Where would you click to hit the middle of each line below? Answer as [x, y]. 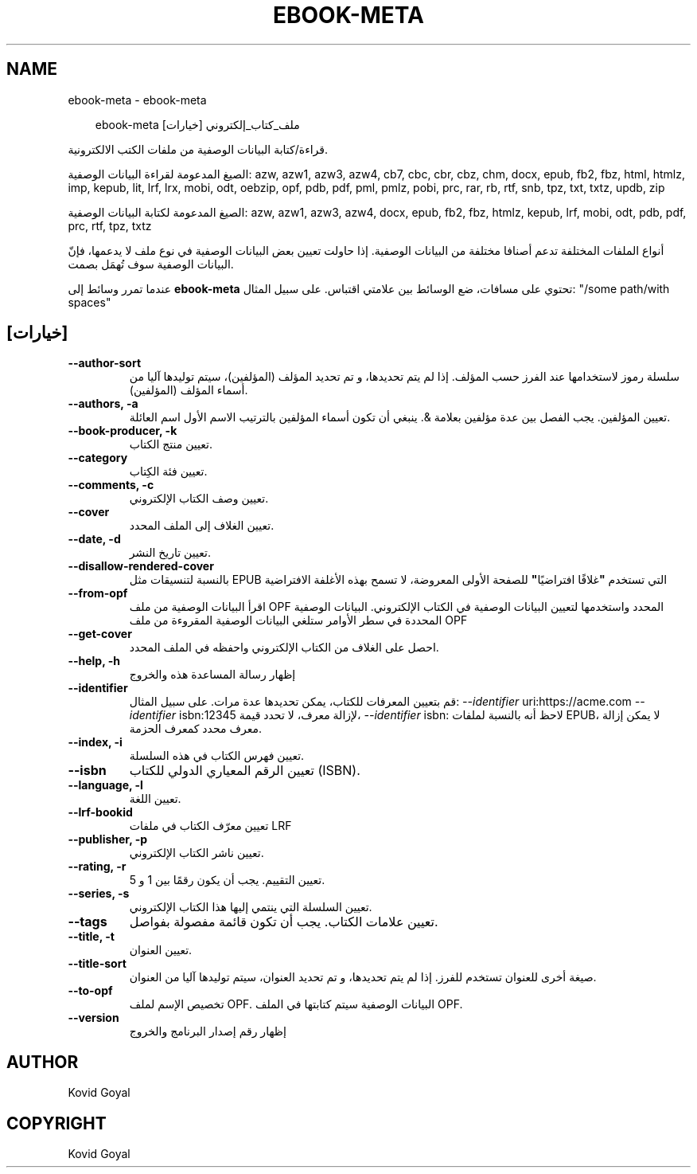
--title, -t [91, 937]
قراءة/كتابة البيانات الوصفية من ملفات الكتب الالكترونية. [198, 149]
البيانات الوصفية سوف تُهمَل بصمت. [151, 264]
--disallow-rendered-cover [141, 566]
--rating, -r [97, 867]
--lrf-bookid [100, 812]
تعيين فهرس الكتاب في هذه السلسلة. [217, 756]
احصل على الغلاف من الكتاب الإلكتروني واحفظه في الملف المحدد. [284, 648]
